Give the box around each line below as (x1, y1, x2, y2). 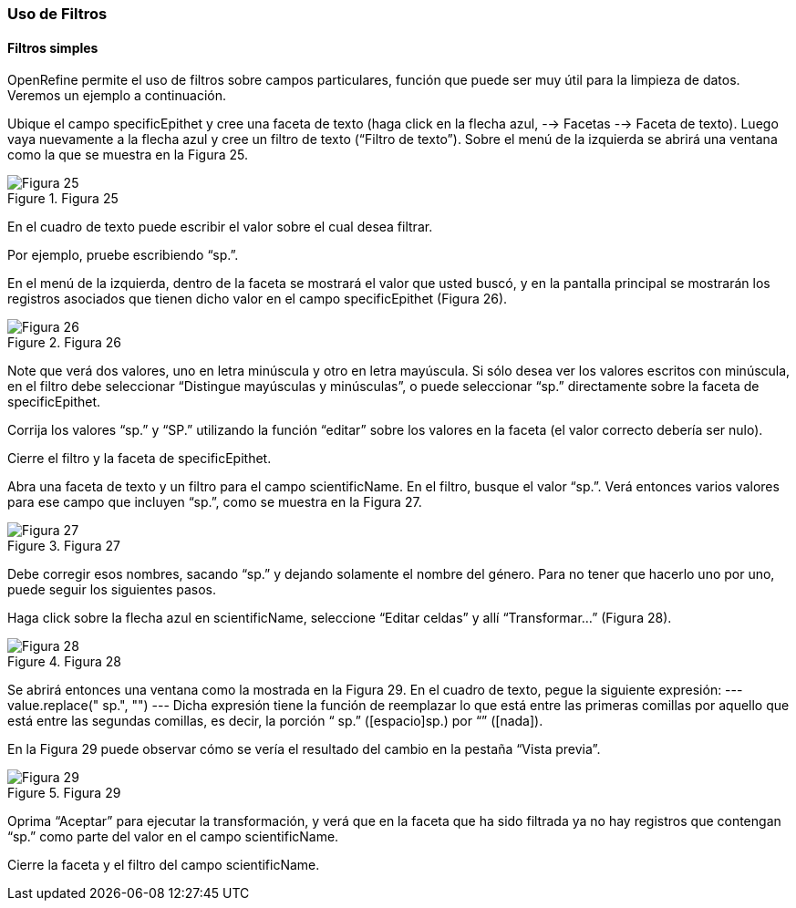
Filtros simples (7, 39, 98, 56)
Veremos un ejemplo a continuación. (7, 88, 226, 104)
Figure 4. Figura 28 (7, 654, 121, 670)
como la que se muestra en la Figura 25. (7, 147, 249, 163)
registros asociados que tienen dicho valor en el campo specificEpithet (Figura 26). (7, 291, 508, 307)
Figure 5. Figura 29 (7, 785, 121, 801)
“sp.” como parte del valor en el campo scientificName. (7, 829, 339, 845)
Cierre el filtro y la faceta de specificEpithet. (7, 450, 272, 467)
